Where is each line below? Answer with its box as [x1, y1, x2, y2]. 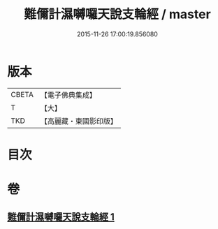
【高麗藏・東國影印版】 [40, 116, 117, 126]
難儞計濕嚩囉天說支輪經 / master [24, 6, 211, 22]
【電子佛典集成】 [40, 90, 96, 100]
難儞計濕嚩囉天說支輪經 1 [7, 211, 115, 223]
